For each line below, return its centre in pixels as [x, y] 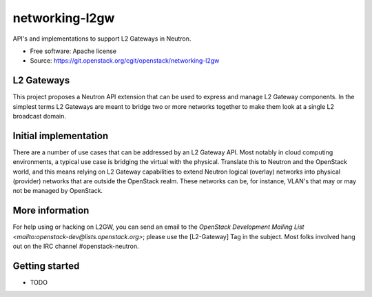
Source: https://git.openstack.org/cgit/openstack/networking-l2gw [125, 61]
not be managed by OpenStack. [58, 191]
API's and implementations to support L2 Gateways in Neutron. [102, 39]
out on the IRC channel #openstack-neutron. [76, 246]
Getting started [46, 266]
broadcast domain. [40, 116]
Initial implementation [61, 135]
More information [51, 211]
